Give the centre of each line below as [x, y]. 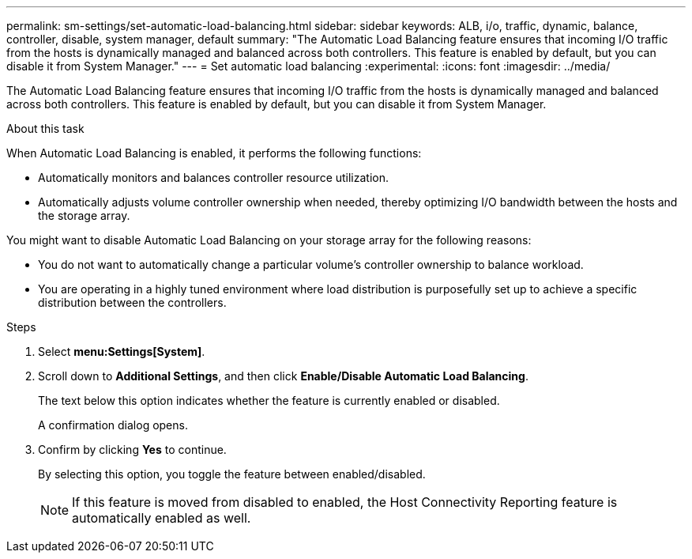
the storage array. [84, 215]
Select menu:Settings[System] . [122, 351]
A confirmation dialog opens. [113, 425]
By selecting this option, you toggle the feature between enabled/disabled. [232, 474]
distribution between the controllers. [132, 302]
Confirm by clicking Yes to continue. [132, 449]
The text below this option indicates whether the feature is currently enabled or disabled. [269, 400]
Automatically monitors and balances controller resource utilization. [214, 178]
